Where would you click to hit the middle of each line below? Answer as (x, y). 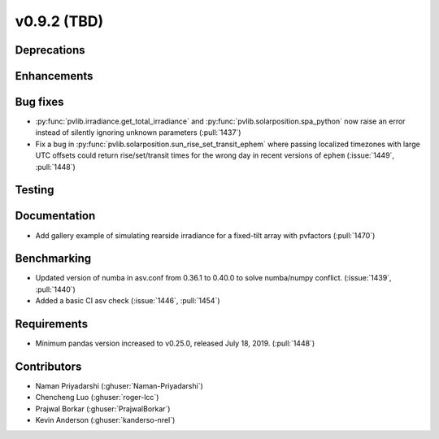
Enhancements (54, 76)
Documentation (55, 216)
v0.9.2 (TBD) (59, 21)
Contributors (48, 366)
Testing (35, 190)
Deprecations (50, 50)
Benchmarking (53, 259)
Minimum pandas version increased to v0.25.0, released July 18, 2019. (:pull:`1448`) (175, 343)
